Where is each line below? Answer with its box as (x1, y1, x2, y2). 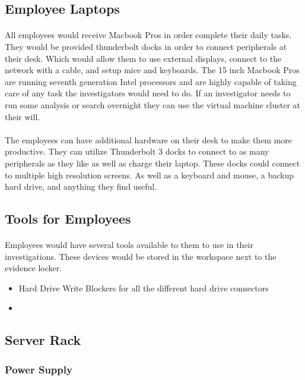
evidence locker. (5, 262, 62, 274)
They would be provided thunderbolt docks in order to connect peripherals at (5, 40, 287, 52)
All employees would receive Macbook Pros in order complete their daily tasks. (5, 29, 292, 41)
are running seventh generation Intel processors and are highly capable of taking (5, 75, 297, 87)
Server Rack (5, 331, 81, 349)
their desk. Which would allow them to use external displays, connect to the (5, 52, 282, 64)
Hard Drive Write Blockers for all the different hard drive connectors (18, 281, 269, 294)
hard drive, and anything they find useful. (5, 180, 157, 193)
